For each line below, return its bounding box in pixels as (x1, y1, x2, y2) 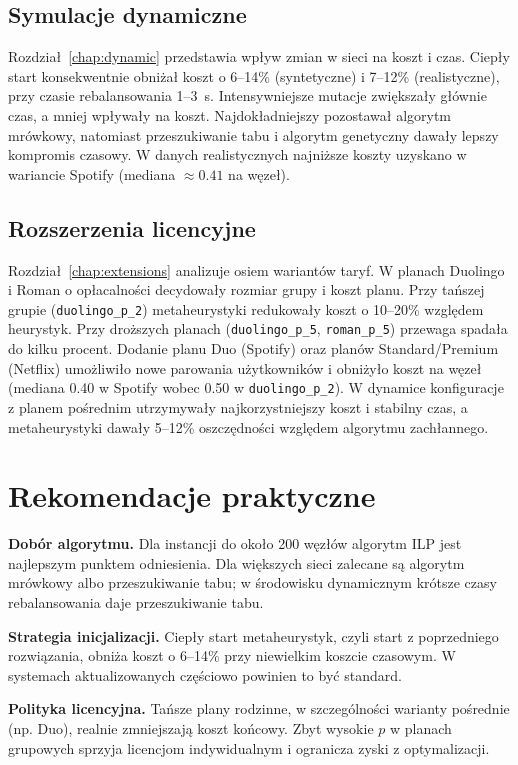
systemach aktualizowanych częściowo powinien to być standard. (8, 664, 402, 685)
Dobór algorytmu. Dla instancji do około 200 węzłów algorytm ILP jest (8, 533, 462, 554)
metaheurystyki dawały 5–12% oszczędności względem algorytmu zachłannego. (8, 416, 489, 437)
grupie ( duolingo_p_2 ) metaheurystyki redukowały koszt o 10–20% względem (8, 298, 484, 319)
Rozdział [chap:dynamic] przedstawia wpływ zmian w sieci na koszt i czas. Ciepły (8, 46, 510, 67)
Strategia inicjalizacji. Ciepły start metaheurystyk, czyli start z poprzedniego (8, 625, 499, 646)
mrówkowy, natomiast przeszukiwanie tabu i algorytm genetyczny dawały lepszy (8, 124, 499, 145)
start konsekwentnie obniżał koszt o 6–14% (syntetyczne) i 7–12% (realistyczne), (8, 65, 500, 86)
